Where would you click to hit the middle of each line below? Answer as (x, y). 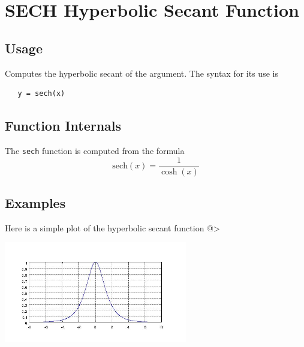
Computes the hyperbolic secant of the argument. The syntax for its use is (142, 73)
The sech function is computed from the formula (95, 150)
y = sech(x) (41, 94)
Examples (35, 203)
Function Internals (63, 126)
